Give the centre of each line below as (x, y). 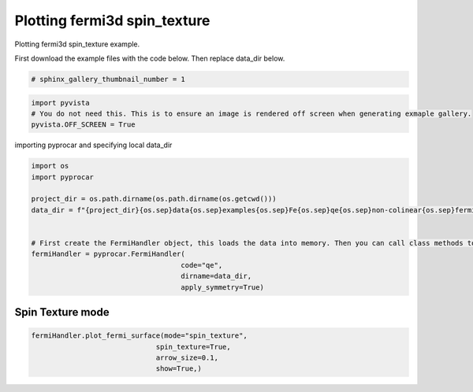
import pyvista (60, 103)
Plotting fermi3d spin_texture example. (77, 44)
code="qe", (202, 265)
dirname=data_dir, (216, 276)
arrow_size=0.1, (187, 357)
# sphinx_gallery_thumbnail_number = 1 (108, 79)
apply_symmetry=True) (222, 287)
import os (50, 166)
